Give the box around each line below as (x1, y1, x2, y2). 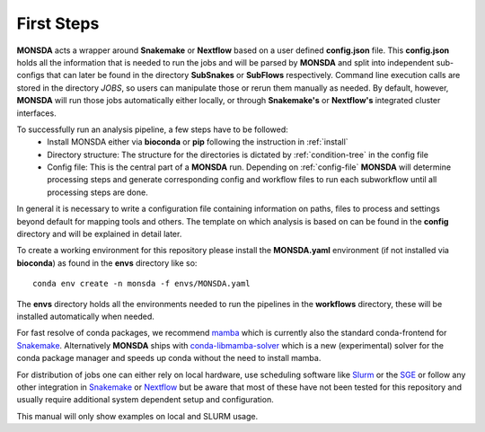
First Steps (16, 13, 100, 33)
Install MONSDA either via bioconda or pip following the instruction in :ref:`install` (47, 137, 349, 147)
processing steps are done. (47, 187, 148, 198)
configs (16, 70, 45, 81)
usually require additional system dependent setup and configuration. (16, 394, 274, 405)
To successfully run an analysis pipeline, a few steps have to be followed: (16, 124, 289, 135)
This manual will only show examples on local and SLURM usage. (16, 410, 259, 421)
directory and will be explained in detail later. (16, 229, 182, 240)
